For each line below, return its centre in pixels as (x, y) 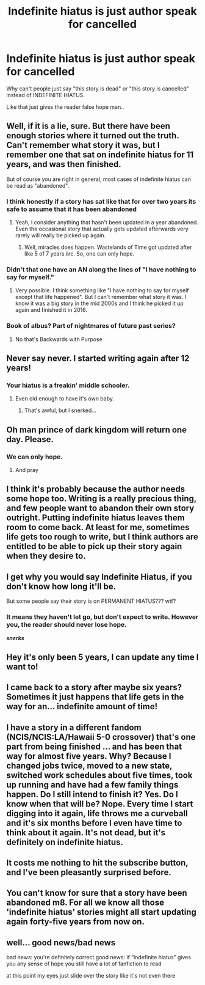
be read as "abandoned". (38, 185)
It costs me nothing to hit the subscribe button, (97, 863)
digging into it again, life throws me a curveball (97, 813)
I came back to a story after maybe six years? (94, 688)
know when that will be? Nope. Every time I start (100, 804)
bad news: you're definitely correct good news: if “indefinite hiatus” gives (99, 957)
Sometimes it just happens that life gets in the (95, 697)
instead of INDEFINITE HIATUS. (46, 95)
